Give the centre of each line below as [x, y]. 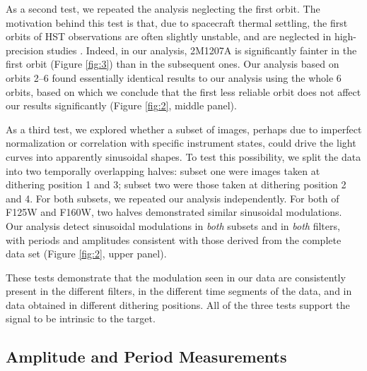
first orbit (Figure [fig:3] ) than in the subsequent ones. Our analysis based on [173, 64]
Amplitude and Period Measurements [146, 357]
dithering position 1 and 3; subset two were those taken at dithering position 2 [176, 184]
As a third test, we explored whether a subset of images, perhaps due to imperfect [184, 129]
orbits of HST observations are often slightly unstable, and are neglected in [169, 36]
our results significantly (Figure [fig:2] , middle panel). [121, 105]
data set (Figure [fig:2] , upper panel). [86, 254]
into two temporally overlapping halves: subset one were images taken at [163, 170]
